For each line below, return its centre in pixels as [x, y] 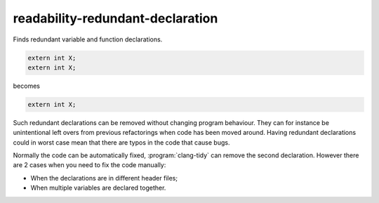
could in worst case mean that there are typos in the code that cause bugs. [121, 142]
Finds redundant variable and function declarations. [88, 39]
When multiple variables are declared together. [98, 188]
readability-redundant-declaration [115, 18]
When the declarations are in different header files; [104, 178]
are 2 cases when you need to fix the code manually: [89, 165]
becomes [26, 86]
